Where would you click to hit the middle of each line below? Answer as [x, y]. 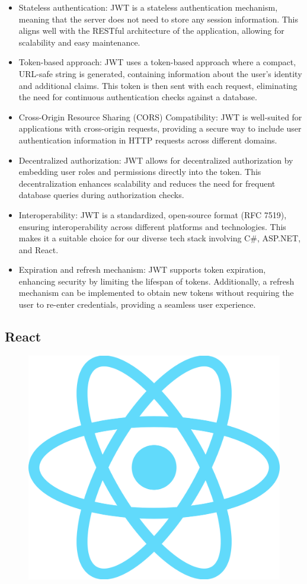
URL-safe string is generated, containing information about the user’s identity [160, 73]
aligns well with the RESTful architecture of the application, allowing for [151, 31]
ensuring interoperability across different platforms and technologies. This [152, 226]
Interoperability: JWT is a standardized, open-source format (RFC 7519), [153, 214]
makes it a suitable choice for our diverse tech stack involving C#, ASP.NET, [160, 238]
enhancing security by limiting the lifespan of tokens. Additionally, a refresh [156, 281]
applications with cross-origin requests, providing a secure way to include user [160, 128]
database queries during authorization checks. [101, 195]
